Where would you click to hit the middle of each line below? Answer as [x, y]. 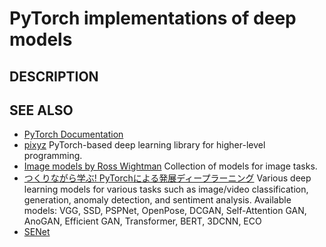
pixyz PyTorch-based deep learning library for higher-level [144, 145]
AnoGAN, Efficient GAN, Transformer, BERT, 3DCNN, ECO [142, 221]
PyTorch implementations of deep [153, 18]
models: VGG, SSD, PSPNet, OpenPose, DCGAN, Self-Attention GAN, [165, 211]
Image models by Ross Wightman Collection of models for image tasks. [170, 166]
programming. [53, 156]
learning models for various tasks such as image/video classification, [166, 189]
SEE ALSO [41, 110]
